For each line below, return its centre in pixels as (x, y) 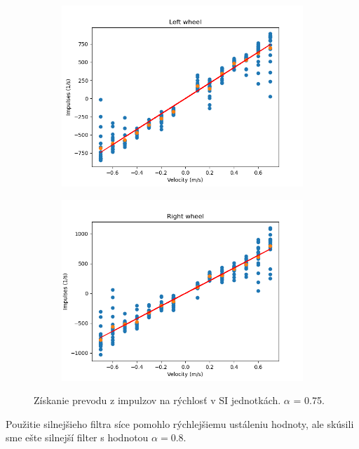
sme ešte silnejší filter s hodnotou (77, 437)
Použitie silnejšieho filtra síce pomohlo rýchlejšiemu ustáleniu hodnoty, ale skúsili (180, 423)
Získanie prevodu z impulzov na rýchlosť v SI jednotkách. (157, 400)
